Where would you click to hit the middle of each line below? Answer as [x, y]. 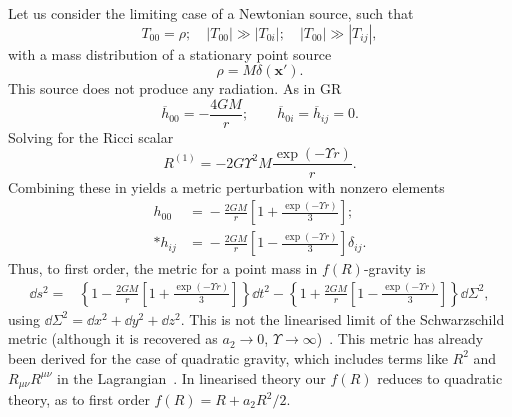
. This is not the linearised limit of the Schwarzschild [342, 318]
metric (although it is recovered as [113, 338]
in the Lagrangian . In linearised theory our [191, 377]
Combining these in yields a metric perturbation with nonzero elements [226, 186]
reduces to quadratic [440, 377]
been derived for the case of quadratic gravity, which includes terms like [228, 357]
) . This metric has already [400, 338]
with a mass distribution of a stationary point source [170, 53]
